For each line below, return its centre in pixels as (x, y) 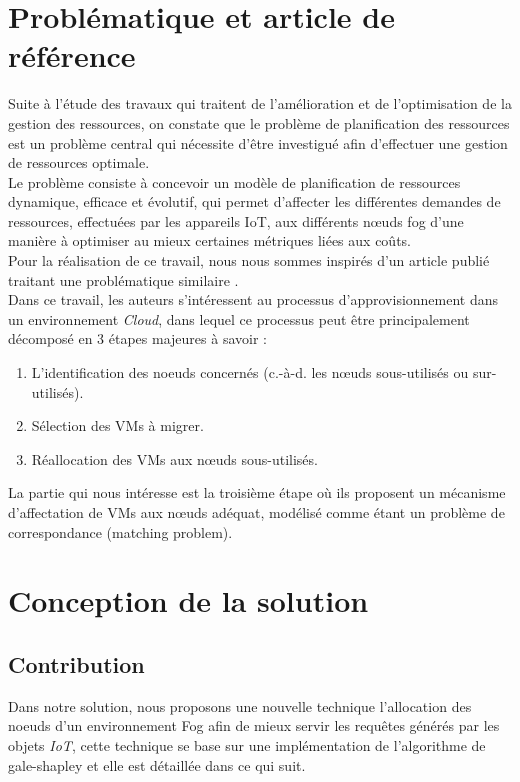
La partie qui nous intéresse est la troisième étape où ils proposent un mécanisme (257, 492)
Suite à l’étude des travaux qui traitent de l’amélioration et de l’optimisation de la (260, 103)
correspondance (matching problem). (120, 531)
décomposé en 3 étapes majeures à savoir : (137, 338)
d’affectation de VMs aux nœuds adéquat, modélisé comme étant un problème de (256, 512)
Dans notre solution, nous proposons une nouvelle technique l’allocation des (240, 705)
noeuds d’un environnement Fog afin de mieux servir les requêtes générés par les (254, 725)
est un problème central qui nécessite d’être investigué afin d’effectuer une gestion (258, 142)
